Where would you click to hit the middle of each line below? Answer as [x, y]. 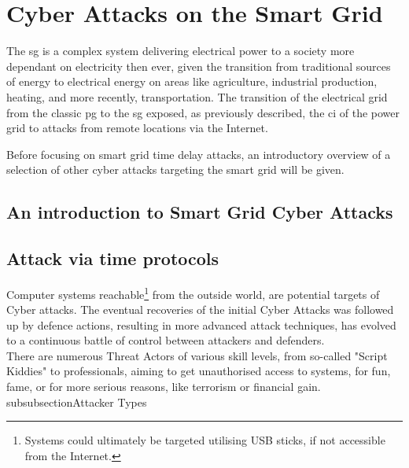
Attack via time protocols [113, 258]
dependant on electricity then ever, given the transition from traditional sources [199, 66]
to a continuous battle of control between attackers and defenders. [166, 340]
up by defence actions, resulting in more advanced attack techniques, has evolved [201, 324]
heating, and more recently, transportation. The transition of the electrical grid [197, 96]
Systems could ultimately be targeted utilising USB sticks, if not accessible [205, 440]
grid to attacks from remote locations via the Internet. [137, 128]
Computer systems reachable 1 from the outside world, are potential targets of [193, 293]
